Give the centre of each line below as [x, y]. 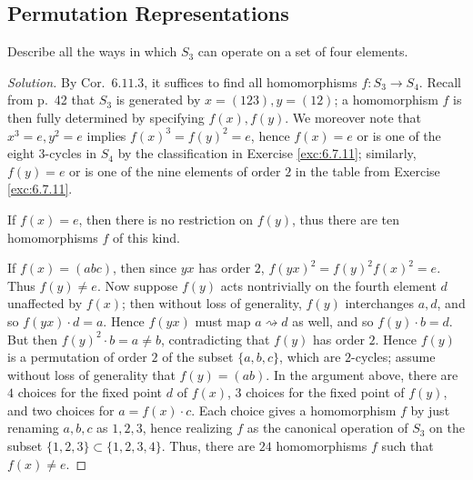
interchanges [379, 303]
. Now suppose [137, 285]
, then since [145, 268]
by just [430, 410]
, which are [310, 357]
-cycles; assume [393, 357]
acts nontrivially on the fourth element [328, 285]
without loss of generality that [91, 374]
